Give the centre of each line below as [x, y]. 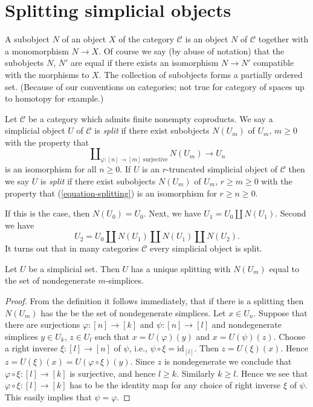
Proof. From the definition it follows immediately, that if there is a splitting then [154, 301]
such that [112, 336]
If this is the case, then [47, 213]
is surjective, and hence [113, 373]
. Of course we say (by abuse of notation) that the [192, 50]
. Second [291, 213]
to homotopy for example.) [54, 98]
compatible [274, 63]
